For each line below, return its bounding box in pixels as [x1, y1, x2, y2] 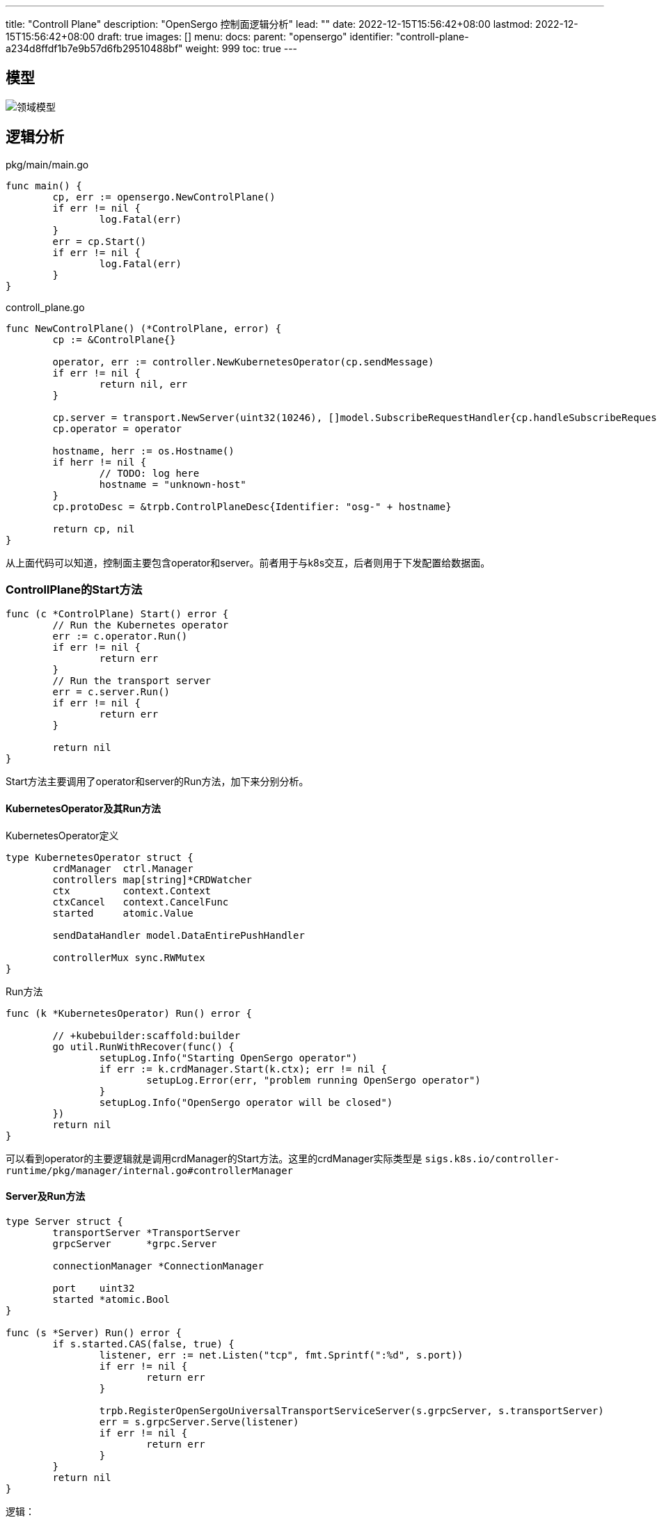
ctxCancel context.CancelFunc [52, 896, 229, 908]
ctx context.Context [52, 885, 212, 896]
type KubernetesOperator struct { [6, 851, 193, 863]
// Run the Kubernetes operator [52, 619, 229, 631]
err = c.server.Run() [52, 686, 171, 698]
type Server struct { [6, 1215, 123, 1227]
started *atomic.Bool [52, 1293, 171, 1305]
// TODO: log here [99, 467, 200, 479]
